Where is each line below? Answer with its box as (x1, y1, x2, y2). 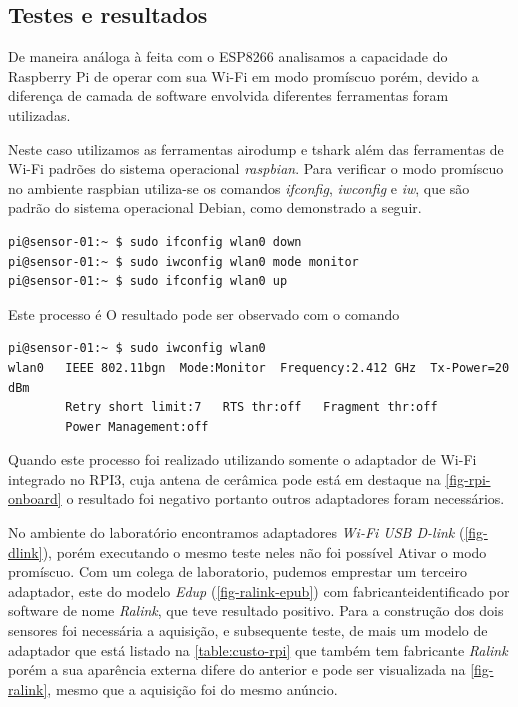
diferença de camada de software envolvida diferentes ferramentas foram (8, 85, 449, 106)
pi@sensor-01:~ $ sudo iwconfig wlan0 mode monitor (8, 254, 359, 269)
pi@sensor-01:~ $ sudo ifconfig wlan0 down (8, 234, 302, 249)
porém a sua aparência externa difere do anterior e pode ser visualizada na (8, 659, 466, 680)
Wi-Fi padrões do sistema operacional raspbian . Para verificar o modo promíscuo (8, 158, 504, 179)
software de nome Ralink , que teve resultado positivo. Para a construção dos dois (8, 600, 504, 621)
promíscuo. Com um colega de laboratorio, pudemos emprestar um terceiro (8, 561, 467, 582)
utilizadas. (8, 104, 71, 125)
